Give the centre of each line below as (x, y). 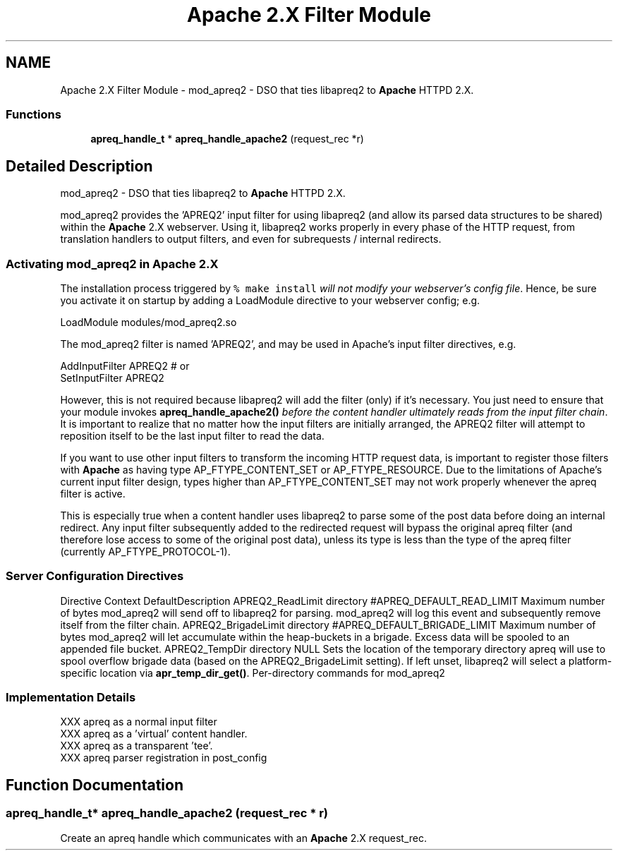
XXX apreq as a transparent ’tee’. (137, 746)
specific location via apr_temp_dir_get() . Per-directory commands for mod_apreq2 (253, 673)
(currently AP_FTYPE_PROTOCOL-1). (145, 551)
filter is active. (93, 493)
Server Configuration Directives (95, 576)
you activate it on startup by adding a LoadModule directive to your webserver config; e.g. (270, 300)
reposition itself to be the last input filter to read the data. (192, 435)
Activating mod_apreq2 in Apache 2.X (112, 264)
